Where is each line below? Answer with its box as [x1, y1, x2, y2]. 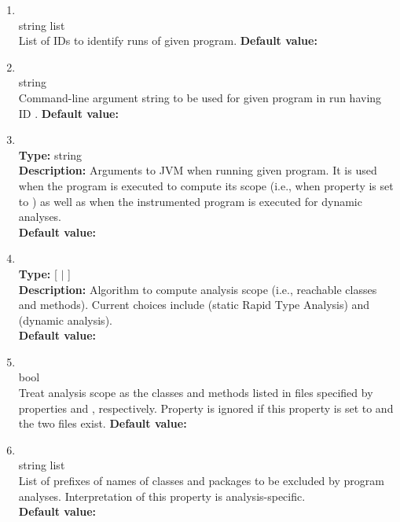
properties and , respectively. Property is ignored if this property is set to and [18, 399, 394, 416]
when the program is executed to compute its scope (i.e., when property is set [18, 177, 394, 193]
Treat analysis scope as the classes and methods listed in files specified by [18, 384, 373, 401]
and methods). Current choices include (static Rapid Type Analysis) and [18, 296, 370, 313]
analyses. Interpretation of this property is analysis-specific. [18, 487, 306, 504]
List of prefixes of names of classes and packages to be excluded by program [18, 472, 384, 489]
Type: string [18, 146, 83, 163]
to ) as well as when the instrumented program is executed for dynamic [18, 193, 362, 209]
